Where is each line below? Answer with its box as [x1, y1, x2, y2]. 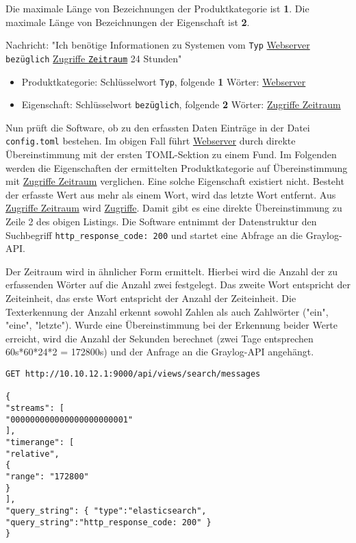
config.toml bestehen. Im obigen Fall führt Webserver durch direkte [5, 134, 296, 148]
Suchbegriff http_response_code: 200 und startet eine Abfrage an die [5, 227, 303, 242]
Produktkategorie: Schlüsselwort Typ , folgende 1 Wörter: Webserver [21, 74, 306, 88]
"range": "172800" [5, 471, 89, 481]
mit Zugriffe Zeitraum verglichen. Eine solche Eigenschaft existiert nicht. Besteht [5, 174, 344, 188]
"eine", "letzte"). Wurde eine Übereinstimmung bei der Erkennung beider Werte [5, 318, 338, 332]
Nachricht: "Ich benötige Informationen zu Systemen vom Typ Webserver [5, 38, 310, 52]
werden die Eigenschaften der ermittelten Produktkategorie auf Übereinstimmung [5, 160, 348, 175]
